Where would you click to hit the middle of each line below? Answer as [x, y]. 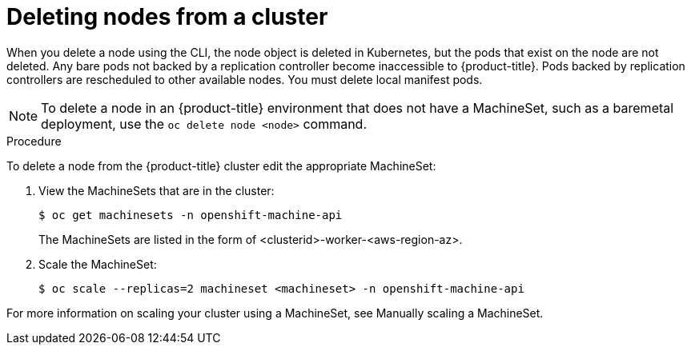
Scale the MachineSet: [98, 264]
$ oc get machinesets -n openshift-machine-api [191, 215]
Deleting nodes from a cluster [167, 17]
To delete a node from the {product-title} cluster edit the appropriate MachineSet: [221, 166]
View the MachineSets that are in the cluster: [157, 190]
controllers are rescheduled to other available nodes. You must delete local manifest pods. [245, 79]
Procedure [34, 141]
